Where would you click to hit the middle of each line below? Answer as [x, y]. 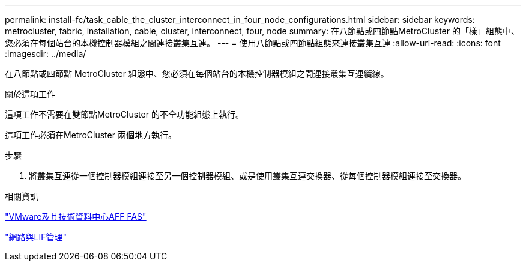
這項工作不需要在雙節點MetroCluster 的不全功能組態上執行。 [124, 114]
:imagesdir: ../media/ [46, 54]
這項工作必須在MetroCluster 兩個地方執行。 [91, 135]
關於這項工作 [30, 94]
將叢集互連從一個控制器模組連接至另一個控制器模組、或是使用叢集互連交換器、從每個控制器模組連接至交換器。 [247, 176]
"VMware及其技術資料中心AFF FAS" [76, 216]
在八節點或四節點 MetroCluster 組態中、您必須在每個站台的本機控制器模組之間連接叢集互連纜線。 [197, 74]
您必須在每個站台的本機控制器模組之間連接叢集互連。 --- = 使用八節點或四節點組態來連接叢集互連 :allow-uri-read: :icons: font [253, 43]
